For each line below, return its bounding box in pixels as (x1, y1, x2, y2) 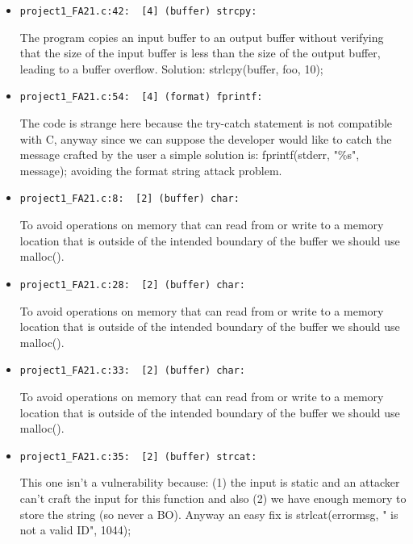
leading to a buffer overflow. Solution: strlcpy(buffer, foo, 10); (19, 60, 323, 77)
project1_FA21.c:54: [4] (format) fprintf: (19, 91, 263, 103)
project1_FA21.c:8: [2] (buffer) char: (19, 193, 240, 205)
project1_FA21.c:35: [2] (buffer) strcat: (19, 450, 257, 462)
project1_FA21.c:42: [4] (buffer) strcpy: (19, 6, 257, 17)
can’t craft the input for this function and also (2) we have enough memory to (19, 490, 407, 507)
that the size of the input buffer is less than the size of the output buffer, (19, 44, 381, 61)
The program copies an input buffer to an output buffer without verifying (19, 28, 384, 45)
